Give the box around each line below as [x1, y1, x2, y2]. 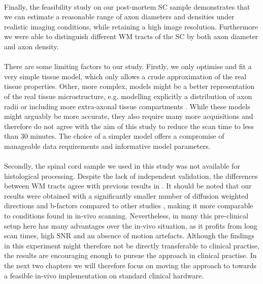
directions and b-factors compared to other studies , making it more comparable [4, 200, 253, 211]
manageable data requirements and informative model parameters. [4, 140, 211, 151]
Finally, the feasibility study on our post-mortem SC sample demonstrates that [4, 1, 250, 12]
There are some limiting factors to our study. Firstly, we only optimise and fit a [4, 61, 252, 72]
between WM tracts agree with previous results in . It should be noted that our [4, 180, 252, 191]
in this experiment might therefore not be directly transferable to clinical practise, [4, 240, 259, 250]
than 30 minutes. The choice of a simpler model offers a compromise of [4, 131, 224, 141]
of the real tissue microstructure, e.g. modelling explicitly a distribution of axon [4, 90, 252, 101]
